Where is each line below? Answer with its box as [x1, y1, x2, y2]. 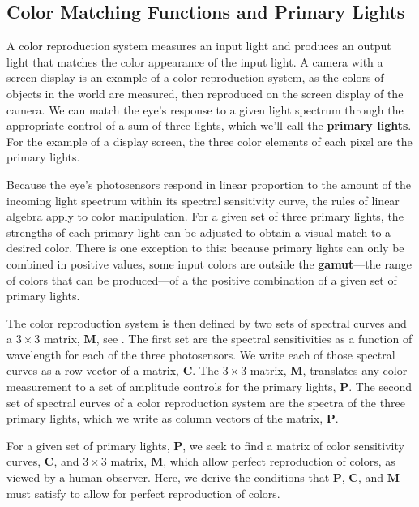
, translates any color [302, 362, 408, 379]
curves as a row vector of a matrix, [6, 362, 179, 379]
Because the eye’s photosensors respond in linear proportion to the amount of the [6, 175, 412, 192]
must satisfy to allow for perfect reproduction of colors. [6, 484, 280, 501]
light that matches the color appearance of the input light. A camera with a [6, 53, 383, 70]
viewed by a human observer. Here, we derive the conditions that [6, 469, 330, 486]
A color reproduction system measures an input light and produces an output [6, 37, 391, 54]
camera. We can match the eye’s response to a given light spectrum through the [6, 101, 404, 118]
